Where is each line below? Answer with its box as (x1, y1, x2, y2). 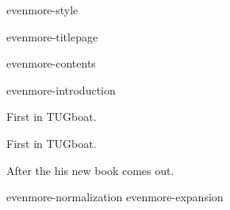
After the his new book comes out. (6, 161, 174, 178)
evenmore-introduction (6, 81, 116, 98)
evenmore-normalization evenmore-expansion (6, 189, 224, 205)
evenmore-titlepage (6, 28, 98, 45)
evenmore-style (6, 2, 79, 17)
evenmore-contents (6, 55, 96, 72)
